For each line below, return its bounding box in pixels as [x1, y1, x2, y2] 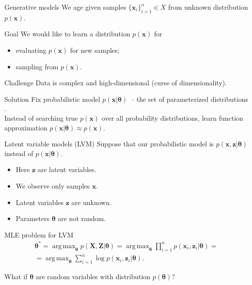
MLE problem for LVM [4, 229, 74, 239]
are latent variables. [37, 164, 96, 174]
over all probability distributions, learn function [101, 112, 243, 123]
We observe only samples [16, 180, 90, 190]
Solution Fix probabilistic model [4, 94, 100, 104]
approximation [4, 122, 47, 132]
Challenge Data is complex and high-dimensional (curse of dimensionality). [4, 78, 227, 88]
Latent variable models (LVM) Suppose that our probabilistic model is [4, 139, 214, 149]
